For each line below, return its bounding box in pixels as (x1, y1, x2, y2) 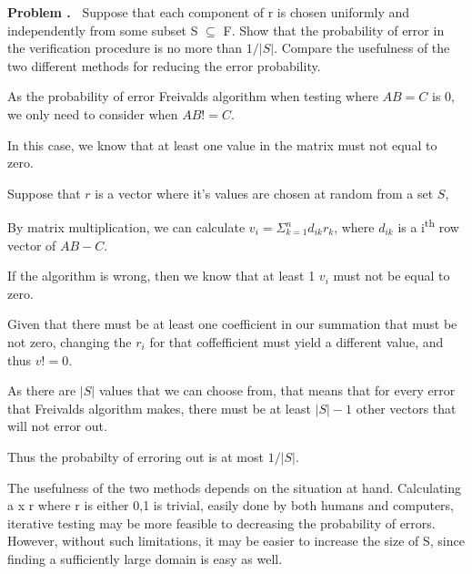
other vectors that (356, 398, 457, 417)
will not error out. (7, 416, 107, 436)
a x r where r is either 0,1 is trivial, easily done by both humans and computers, (7, 496, 455, 515)
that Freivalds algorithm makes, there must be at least (7, 398, 311, 417)
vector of (7, 235, 56, 254)
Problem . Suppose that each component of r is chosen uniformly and (7, 3, 410, 21)
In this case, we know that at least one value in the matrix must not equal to (7, 135, 437, 154)
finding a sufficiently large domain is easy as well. (7, 548, 283, 568)
